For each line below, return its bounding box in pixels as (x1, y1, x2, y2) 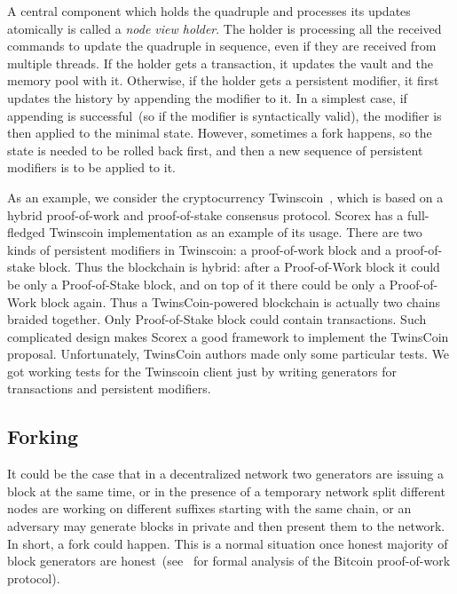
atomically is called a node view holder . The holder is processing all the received (7, 19, 442, 37)
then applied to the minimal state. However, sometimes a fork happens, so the (7, 123, 432, 142)
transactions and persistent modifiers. (7, 379, 211, 398)
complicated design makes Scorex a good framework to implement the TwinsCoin (7, 327, 449, 345)
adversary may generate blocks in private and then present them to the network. (7, 517, 445, 535)
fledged (7, 223, 45, 242)
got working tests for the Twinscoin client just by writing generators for (7, 361, 397, 380)
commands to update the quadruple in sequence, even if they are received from (7, 36, 437, 55)
